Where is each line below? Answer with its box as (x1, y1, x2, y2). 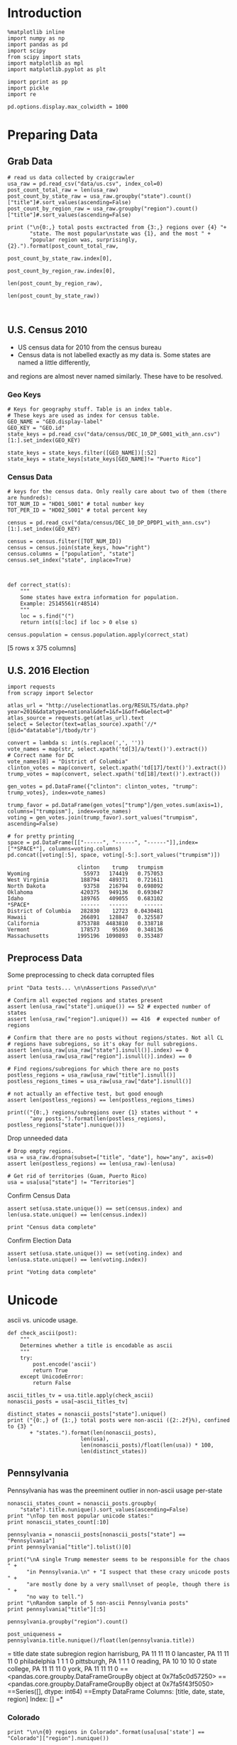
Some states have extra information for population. (20, 594, 180, 601)
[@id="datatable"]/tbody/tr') (7, 727, 97, 734)
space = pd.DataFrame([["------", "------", (7, 839, 141, 846)
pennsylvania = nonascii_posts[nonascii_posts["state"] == (7, 1531, 186, 1538)
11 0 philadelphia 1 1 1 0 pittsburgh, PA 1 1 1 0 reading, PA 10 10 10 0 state (7, 1657, 217, 1665)
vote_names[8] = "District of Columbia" (7, 758, 129, 766)
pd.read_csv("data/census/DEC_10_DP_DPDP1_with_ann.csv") (35, 520, 211, 527)
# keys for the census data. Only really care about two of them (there (7, 488, 227, 495)
